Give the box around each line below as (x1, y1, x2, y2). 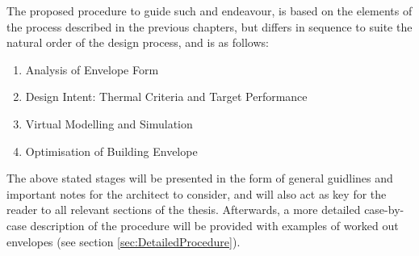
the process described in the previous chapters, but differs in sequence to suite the (6, 18, 413, 35)
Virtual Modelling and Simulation (25, 115, 193, 132)
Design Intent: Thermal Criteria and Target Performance (25, 88, 308, 105)
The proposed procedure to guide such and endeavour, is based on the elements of (6, 2, 413, 19)
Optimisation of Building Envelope (25, 142, 198, 159)
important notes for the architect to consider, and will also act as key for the (6, 185, 387, 202)
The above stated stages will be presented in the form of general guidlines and (6, 170, 393, 187)
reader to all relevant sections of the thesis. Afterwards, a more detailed (6, 201, 361, 218)
